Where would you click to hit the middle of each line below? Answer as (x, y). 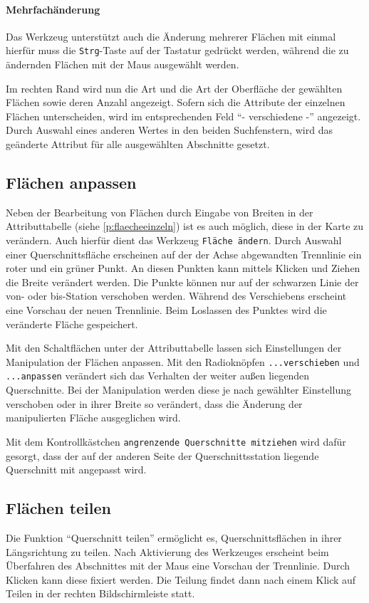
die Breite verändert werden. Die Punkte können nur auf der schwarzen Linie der (182, 282)
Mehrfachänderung (53, 9)
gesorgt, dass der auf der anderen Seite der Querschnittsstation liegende (162, 455)
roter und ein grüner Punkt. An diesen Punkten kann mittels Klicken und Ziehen (183, 268)
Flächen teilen (58, 508)
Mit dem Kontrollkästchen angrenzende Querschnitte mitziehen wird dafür (176, 441)
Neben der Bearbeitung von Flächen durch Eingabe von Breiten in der (160, 212)
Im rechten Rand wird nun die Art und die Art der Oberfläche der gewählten (174, 88)
